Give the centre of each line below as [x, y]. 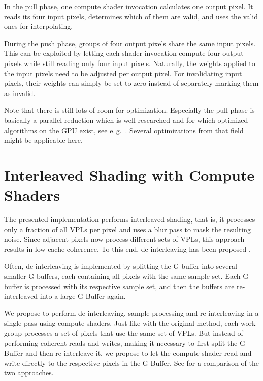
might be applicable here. [43, 140]
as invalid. [20, 93]
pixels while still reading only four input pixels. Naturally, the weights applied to [130, 63]
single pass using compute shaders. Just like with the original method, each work [130, 323]
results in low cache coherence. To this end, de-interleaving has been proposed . [127, 249]
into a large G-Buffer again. [83, 296]
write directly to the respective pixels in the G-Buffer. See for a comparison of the [131, 362]
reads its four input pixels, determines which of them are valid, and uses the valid [131, 16]
